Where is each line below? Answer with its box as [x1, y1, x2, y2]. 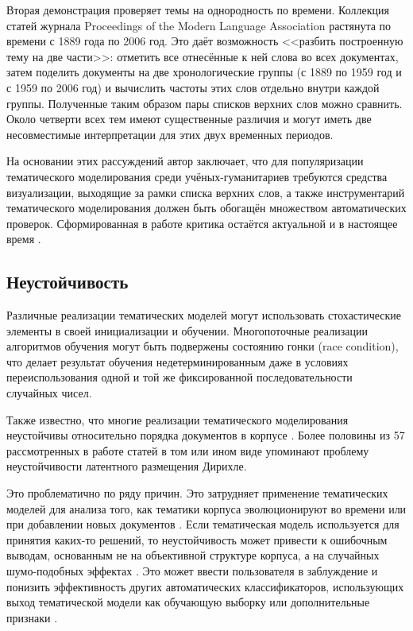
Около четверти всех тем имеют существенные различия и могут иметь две [6, 110, 372, 127]
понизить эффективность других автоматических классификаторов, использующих [6, 578, 404, 594]
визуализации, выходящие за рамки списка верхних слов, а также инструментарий [6, 184, 405, 200]
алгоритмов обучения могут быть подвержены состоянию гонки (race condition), [6, 338, 399, 354]
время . [6, 230, 41, 247]
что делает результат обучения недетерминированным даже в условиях [6, 353, 349, 370]
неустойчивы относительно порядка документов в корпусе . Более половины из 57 [6, 427, 405, 443]
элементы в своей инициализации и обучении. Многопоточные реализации [6, 322, 368, 339]
